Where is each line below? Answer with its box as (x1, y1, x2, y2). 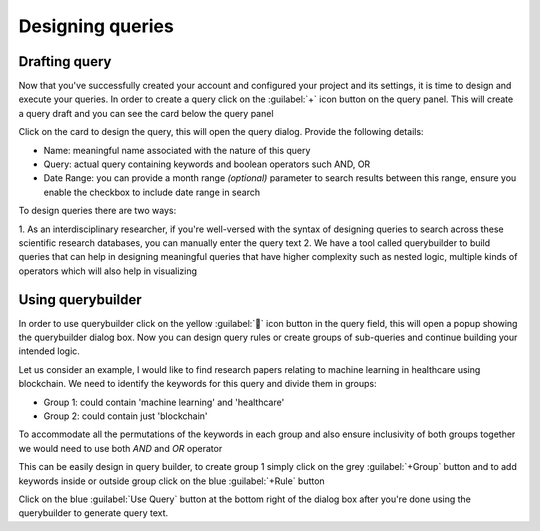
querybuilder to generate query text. (18, 507, 169, 519)
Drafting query (18, 53, 112, 70)
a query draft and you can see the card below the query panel (18, 107, 274, 119)
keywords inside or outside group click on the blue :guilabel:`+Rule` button (18, 475, 325, 487)
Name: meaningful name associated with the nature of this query (43, 144, 311, 156)
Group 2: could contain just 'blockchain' (43, 410, 209, 422)
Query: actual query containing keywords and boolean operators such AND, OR (43, 158, 371, 170)
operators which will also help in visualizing (18, 265, 198, 277)
